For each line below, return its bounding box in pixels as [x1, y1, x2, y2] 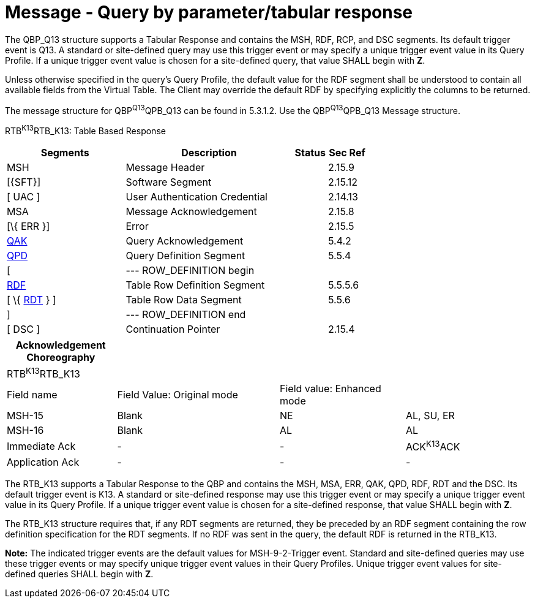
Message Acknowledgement [125, 205, 257, 218]
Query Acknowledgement [125, 235, 244, 248]
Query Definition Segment [125, 249, 245, 262]
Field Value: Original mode [117, 389, 238, 401]
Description [181, 146, 237, 159]
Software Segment [125, 176, 212, 189]
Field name [7, 389, 58, 401]
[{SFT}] [7, 176, 41, 189]
